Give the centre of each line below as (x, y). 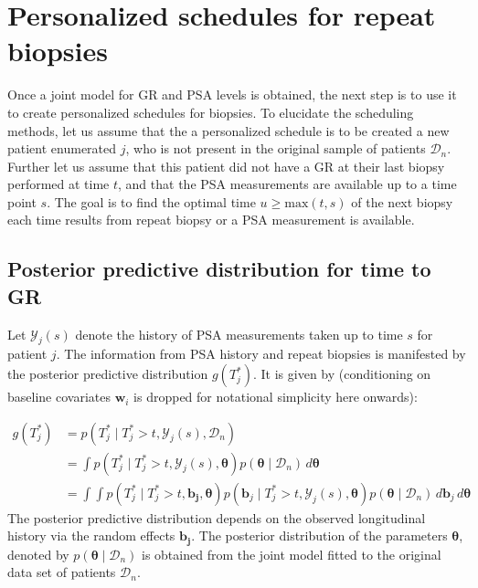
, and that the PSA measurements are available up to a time (287, 184)
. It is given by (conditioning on (342, 374)
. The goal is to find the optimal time (151, 201)
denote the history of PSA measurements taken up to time (239, 334)
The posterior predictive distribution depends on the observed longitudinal (217, 517)
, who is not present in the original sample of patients (276, 148)
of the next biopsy (402, 201)
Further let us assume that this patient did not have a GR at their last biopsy (226, 166)
